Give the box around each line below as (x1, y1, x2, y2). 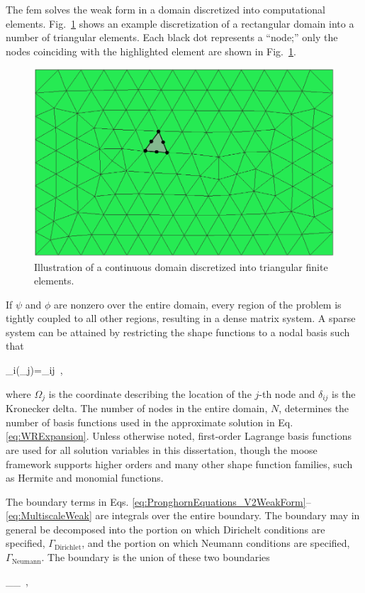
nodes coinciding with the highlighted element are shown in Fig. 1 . (6, 43, 296, 58)
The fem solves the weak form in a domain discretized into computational (6, 2, 326, 16)
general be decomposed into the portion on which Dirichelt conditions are (6, 521, 325, 536)
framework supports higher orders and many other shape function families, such (6, 456, 353, 471)
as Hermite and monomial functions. (6, 470, 164, 485)
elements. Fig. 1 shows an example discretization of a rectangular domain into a (6, 16, 354, 31)
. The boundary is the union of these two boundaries (41, 550, 270, 565)
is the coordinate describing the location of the (48, 386, 252, 401)
